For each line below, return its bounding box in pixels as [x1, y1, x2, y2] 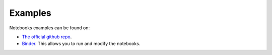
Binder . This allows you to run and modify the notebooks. [22, 41, 141, 47]
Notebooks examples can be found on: [9, 25, 90, 31]
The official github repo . [22, 34, 72, 40]
